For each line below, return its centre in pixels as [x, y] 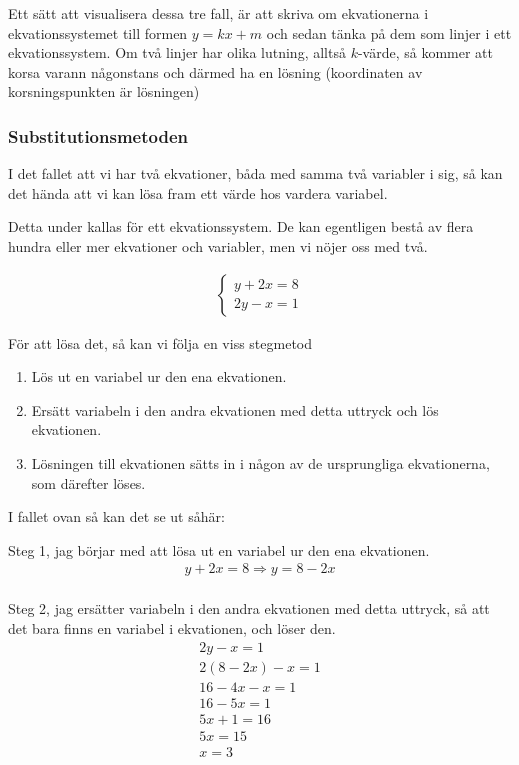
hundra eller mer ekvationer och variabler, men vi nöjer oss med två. [218, 245]
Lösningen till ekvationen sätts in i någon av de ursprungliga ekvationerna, [260, 462]
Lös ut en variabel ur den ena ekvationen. [159, 376]
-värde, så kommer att [425, 52]
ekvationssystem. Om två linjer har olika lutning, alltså [177, 52]
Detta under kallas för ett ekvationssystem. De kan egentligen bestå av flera [241, 226]
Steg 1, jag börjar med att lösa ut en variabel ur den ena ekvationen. [219, 549]
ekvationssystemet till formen [98, 32]
